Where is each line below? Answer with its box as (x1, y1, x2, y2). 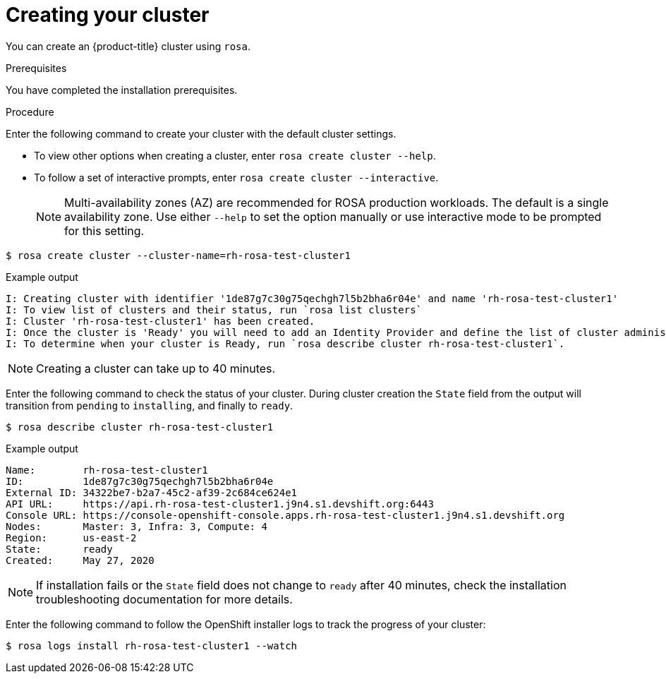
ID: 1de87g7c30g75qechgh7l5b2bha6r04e (6, 475, 274, 487)
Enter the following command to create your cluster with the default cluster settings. (6, 127, 396, 140)
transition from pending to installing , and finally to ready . (6, 399, 293, 411)
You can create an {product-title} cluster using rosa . (6, 40, 250, 52)
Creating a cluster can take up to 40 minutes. (36, 361, 276, 375)
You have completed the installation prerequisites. (6, 83, 238, 96)
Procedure (6, 105, 54, 118)
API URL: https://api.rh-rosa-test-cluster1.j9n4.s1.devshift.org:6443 (6, 498, 434, 510)
